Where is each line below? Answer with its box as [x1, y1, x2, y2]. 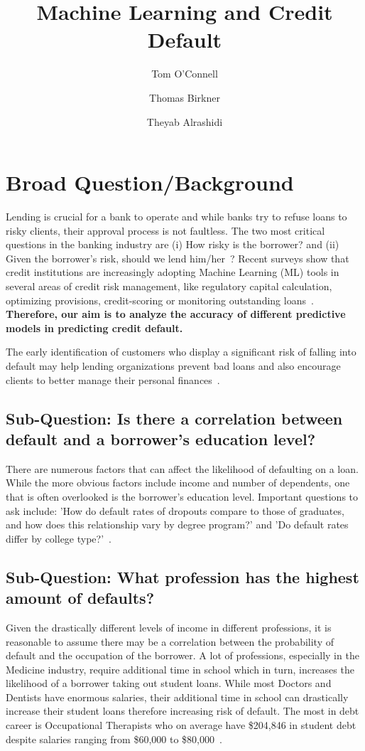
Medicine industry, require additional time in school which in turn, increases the [6, 661, 354, 676]
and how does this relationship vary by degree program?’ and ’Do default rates [6, 517, 349, 532]
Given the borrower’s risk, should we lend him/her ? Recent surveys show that [6, 250, 349, 265]
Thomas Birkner [149, 90, 220, 105]
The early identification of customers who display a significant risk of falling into [6, 344, 356, 359]
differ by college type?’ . [6, 531, 111, 545]
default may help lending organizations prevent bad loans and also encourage [6, 358, 341, 373]
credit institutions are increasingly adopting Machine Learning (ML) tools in [6, 265, 339, 279]
